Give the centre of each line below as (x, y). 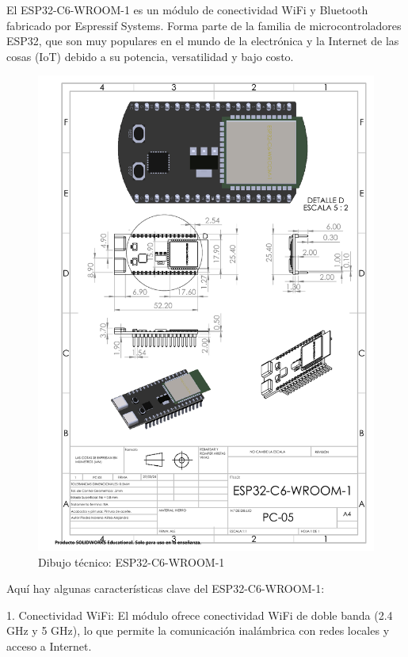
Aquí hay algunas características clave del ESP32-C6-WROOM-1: (166, 588)
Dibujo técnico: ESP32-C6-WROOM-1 (132, 562)
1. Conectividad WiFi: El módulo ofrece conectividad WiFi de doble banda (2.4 (200, 615)
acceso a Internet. (49, 646)
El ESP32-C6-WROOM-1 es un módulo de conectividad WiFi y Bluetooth (187, 10)
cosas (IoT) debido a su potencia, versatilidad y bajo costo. (150, 56)
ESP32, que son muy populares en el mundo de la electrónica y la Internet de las (203, 41)
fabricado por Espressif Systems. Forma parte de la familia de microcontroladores (204, 25)
